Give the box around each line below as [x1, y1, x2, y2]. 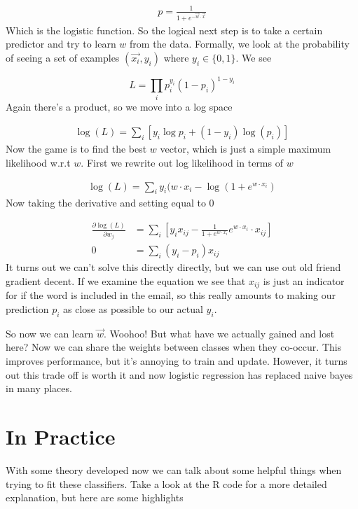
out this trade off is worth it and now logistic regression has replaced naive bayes [6, 367, 353, 382]
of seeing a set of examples [6, 50, 120, 64]
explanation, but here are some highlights [6, 490, 184, 505]
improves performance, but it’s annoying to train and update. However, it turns [6, 354, 347, 368]
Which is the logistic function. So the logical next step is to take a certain [6, 22, 323, 37]
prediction [6, 302, 49, 316]
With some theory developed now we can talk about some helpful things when [6, 462, 342, 477]
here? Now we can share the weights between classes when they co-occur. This [6, 340, 342, 354]
